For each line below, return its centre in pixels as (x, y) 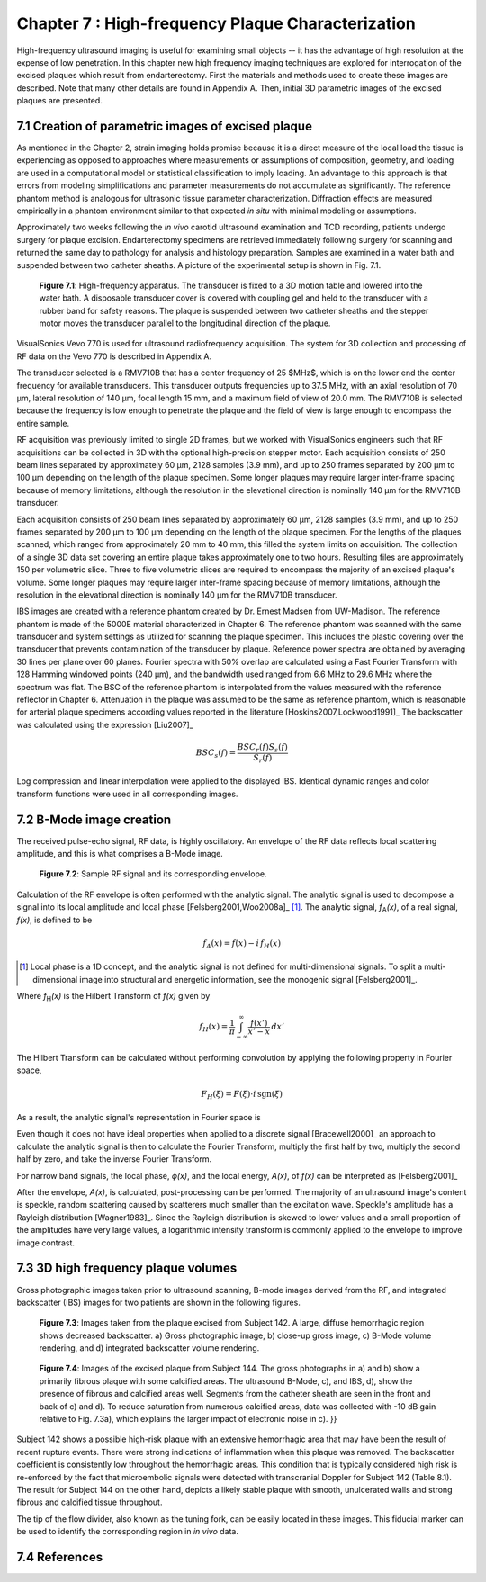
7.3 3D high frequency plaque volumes (127, 1268)
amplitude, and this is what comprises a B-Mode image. (120, 853)
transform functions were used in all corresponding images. (127, 794)
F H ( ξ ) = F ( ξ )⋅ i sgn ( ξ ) (242, 1095)
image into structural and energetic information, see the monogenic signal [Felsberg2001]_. (248, 979)
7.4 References (60, 1557)
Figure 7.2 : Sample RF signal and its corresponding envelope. (153, 874)
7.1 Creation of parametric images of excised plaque (164, 126)
